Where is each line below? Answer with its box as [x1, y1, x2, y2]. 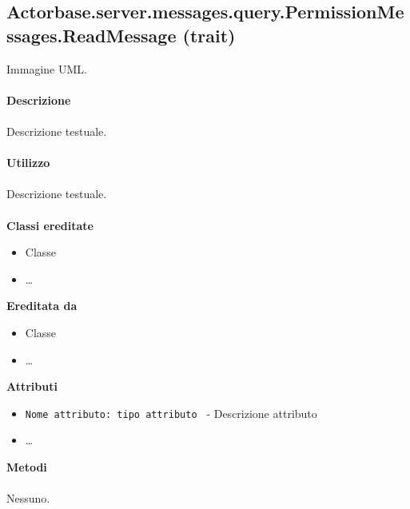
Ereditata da [6, 297, 78, 314]
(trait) [182, 22, 236, 47]
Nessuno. [6, 490, 50, 507]
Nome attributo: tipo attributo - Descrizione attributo [25, 404, 317, 421]
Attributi [6, 378, 58, 395]
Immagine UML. [6, 60, 87, 77]
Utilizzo [6, 154, 50, 171]
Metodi [6, 458, 47, 475]
